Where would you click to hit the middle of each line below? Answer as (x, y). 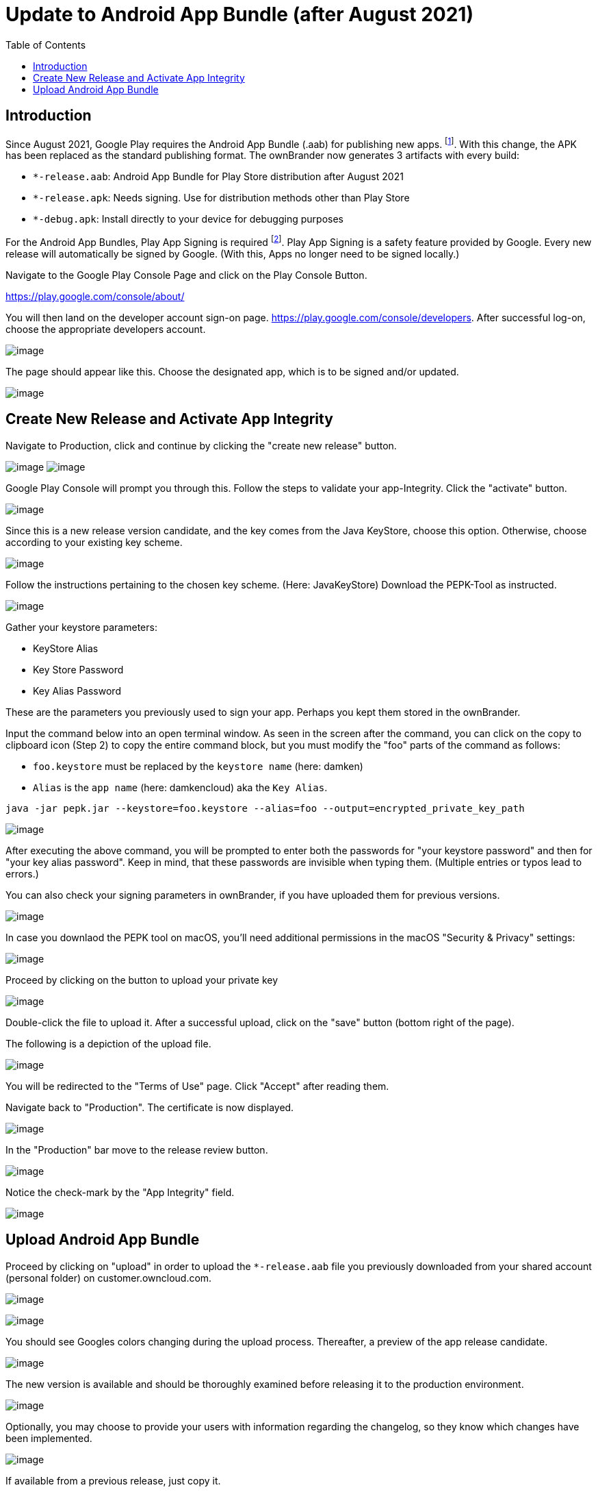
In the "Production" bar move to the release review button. (137, 1149)
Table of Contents (46, 45)
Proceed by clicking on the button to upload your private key (142, 980)
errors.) (22, 873)
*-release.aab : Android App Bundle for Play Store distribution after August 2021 (218, 177)
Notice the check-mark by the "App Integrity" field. (120, 1192)
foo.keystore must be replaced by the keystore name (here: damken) (198, 766)
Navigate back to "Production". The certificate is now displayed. (150, 1107)
